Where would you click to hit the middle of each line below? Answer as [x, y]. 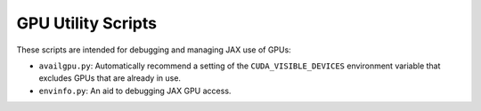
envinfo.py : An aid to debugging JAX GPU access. [135, 91]
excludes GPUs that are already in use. [110, 78]
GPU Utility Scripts [87, 23]
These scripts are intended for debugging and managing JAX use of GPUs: [154, 50]
